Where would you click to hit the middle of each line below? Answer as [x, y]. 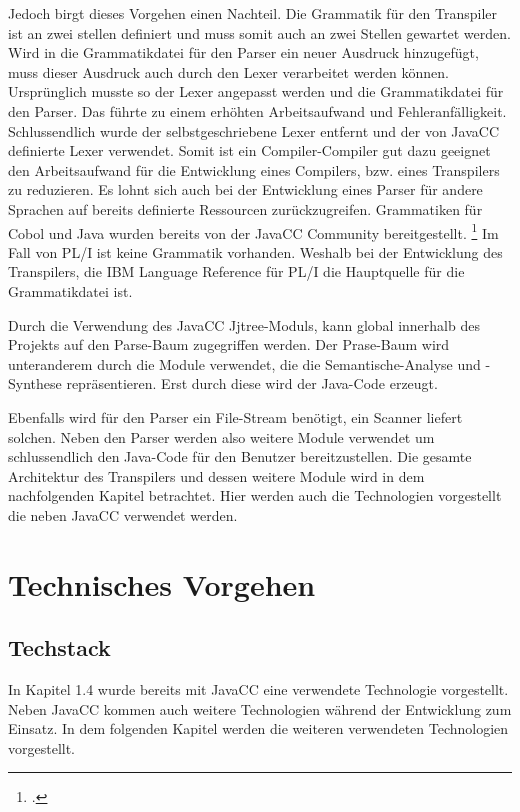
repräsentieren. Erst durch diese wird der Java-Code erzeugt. [252, 383]
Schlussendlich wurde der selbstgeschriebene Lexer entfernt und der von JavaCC [253, 130]
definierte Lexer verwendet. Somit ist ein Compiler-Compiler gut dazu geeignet [249, 150]
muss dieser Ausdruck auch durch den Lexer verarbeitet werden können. [228, 71]
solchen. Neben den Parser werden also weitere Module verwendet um [221, 436]
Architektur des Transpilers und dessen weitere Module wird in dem [216, 475]
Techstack [59, 647]
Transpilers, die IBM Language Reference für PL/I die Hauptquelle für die [236, 271]
